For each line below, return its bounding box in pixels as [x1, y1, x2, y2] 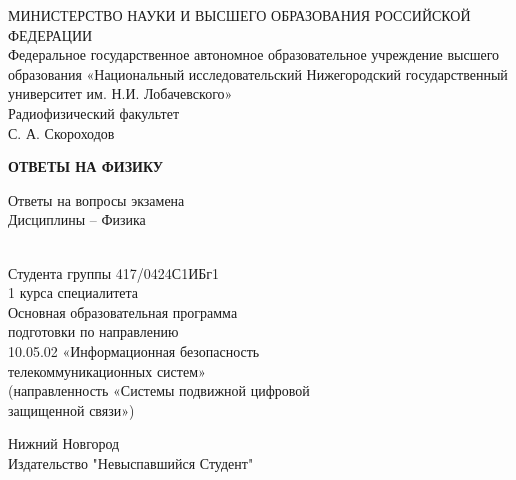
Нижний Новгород [8, 433, 120, 454]
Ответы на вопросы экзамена [8, 189, 185, 210]
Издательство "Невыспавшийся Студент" [8, 452, 254, 473]
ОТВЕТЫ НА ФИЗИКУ [8, 156, 164, 177]
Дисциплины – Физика [8, 209, 146, 230]
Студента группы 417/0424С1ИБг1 [8, 262, 220, 283]
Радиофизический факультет [8, 102, 180, 123]
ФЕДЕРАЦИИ [8, 24, 93, 45]
